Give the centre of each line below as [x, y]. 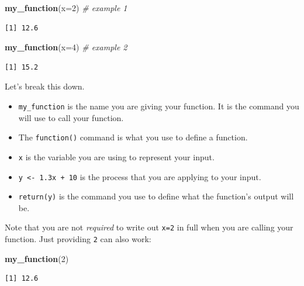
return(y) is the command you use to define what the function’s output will [156, 196]
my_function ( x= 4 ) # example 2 [66, 47]
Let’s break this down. [45, 86]
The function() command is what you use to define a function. [133, 137]
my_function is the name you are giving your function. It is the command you [159, 106]
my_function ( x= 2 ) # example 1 [66, 8]
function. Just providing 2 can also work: [78, 239]
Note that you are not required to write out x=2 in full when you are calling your [149, 227]
